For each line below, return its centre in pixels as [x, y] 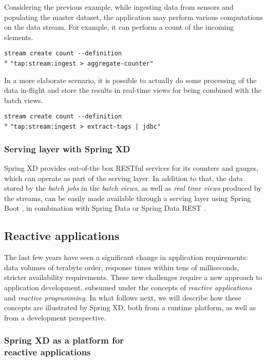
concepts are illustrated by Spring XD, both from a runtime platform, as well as [130, 307]
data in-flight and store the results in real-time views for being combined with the [133, 90]
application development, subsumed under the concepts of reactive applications [128, 287]
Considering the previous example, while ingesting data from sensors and [119, 7]
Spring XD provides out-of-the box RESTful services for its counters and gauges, [131, 168]
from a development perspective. [55, 317]
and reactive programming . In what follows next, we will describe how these [123, 297]
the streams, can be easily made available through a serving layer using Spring [128, 198]
